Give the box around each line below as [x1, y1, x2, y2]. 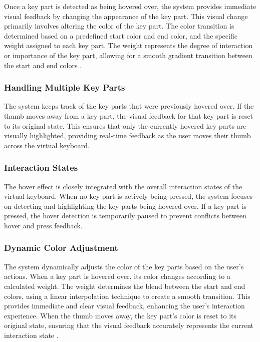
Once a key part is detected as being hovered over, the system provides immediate [4, 1, 256, 11]
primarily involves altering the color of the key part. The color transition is [4, 21, 234, 31]
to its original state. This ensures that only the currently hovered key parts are [4, 120, 246, 131]
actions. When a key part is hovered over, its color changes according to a [4, 271, 230, 281]
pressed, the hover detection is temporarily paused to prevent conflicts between [4, 210, 246, 221]
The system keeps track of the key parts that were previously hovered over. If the [4, 101, 254, 111]
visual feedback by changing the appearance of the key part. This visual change [4, 11, 248, 21]
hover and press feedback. [4, 220, 83, 230]
